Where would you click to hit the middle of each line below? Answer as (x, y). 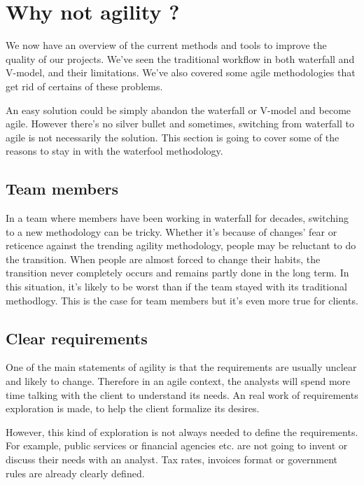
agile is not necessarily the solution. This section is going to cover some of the (173, 137)
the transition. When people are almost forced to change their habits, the (163, 259)
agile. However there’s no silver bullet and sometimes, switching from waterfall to (180, 124)
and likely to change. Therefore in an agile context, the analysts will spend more (178, 381)
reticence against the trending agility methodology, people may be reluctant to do (181, 245)
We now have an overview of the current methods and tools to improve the (166, 45)
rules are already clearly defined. (75, 473)
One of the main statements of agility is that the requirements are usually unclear (181, 367)
